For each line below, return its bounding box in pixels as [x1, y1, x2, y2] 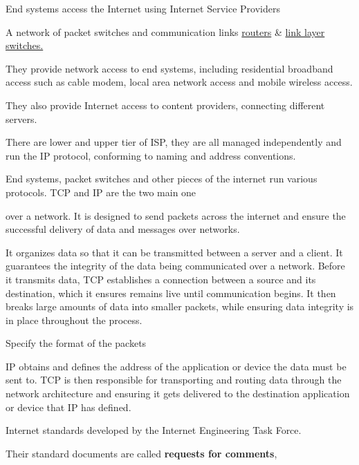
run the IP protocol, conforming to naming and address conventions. [6, 148, 296, 162]
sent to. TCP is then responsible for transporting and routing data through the [6, 372, 342, 387]
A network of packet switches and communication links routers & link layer [6, 24, 325, 39]
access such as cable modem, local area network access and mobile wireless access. [6, 75, 353, 89]
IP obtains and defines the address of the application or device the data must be [6, 359, 347, 373]
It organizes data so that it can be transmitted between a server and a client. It [6, 245, 343, 259]
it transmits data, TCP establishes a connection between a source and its [6, 272, 316, 286]
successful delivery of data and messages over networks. [6, 222, 240, 236]
